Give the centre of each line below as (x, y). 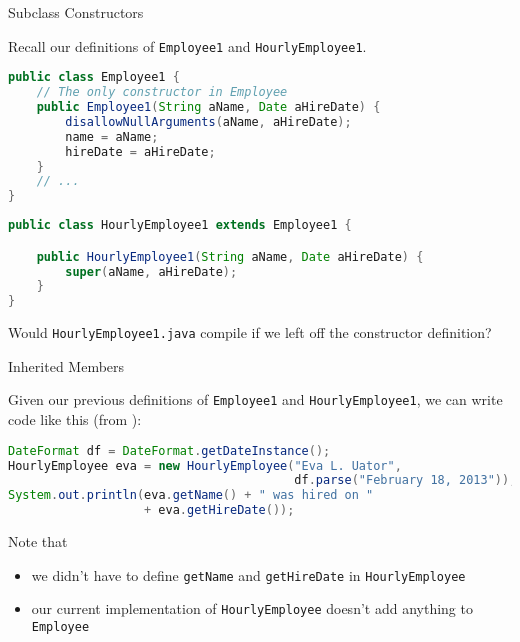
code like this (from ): (75, 419)
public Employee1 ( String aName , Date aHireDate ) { (208, 107)
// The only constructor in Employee (162, 92)
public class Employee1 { (94, 77)
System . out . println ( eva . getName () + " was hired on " (191, 495)
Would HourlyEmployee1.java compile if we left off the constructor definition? (250, 332)
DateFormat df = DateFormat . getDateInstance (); (169, 450)
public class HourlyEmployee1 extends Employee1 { (180, 225)
